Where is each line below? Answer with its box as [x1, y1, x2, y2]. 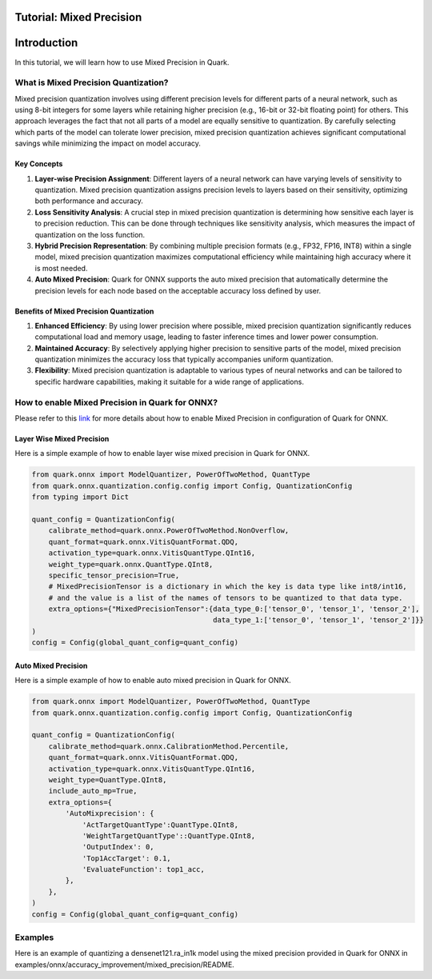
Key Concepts [14, 159, 63, 169]
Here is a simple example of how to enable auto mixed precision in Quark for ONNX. [14, 676, 291, 685]
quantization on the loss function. [34, 230, 146, 239]
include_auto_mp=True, [48, 786, 138, 796]
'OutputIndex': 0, [82, 842, 155, 852]
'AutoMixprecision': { [65, 809, 155, 818]
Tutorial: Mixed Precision [14, 10, 142, 24]
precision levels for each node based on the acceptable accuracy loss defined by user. [34, 286, 322, 295]
